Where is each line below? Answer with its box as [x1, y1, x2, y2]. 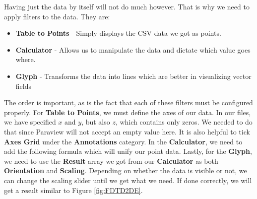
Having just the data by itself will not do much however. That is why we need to [4, 1, 250, 11]
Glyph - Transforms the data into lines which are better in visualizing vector [15, 70, 252, 81]
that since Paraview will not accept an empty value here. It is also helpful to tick [4, 126, 250, 136]
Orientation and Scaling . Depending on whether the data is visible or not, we [4, 165, 247, 176]
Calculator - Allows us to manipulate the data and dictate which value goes [15, 44, 251, 55]
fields [15, 80, 31, 91]
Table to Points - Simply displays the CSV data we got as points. [15, 28, 221, 38]
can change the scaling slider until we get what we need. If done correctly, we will [4, 175, 252, 185]
